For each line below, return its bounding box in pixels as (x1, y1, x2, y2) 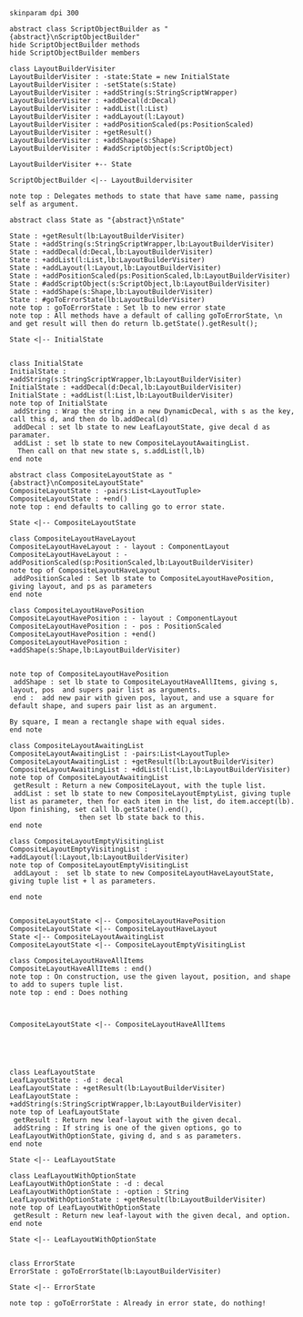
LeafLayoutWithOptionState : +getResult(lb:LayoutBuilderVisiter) (9, 1195, 267, 1204)
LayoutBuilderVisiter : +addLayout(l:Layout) (9, 112, 185, 121)
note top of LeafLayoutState (9, 1108, 120, 1117)
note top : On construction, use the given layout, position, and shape (9, 972, 291, 981)
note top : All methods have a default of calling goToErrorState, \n (9, 311, 283, 320)
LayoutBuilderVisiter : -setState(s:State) (9, 80, 177, 89)
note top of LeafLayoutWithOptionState (9, 1203, 161, 1212)
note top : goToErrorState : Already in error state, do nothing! (9, 1299, 267, 1308)
